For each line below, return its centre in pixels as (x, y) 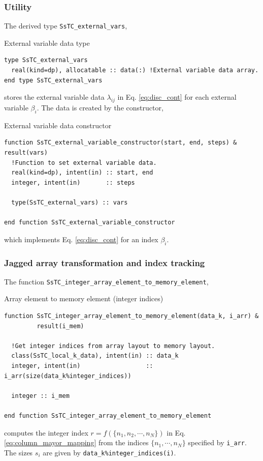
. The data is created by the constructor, (100, 108)
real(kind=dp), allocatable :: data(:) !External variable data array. (135, 70)
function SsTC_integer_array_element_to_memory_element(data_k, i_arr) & (131, 316)
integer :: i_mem (40, 396)
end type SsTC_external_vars (53, 80)
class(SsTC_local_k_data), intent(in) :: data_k (95, 356)
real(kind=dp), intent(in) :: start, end (82, 173)
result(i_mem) (60, 326)
